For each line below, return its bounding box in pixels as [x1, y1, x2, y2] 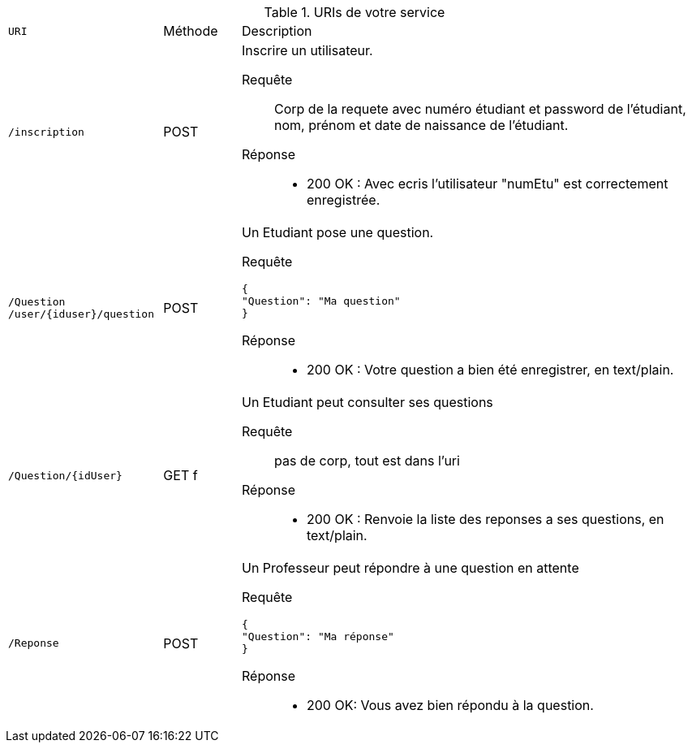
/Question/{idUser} [8, 469, 122, 482]
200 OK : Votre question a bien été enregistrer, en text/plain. [306, 362, 674, 378]
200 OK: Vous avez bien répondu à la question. [306, 697, 594, 713]
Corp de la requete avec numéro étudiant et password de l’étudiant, [273, 101, 686, 117]
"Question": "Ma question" [241, 295, 401, 307]
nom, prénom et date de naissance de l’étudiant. [273, 117, 569, 133]
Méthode [163, 23, 218, 39]
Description [241, 23, 312, 39]
